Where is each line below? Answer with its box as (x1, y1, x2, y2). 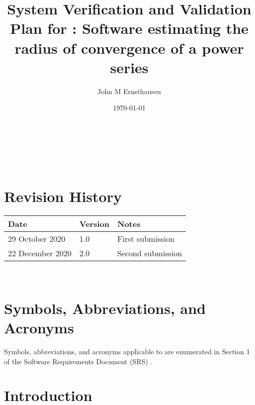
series (110, 57, 149, 77)
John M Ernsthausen (97, 86, 161, 96)
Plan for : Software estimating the (10, 18, 249, 38)
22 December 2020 (8, 247, 72, 259)
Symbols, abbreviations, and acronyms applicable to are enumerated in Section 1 (4, 346, 250, 357)
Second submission (117, 247, 182, 259)
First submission (117, 233, 174, 245)
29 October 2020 (8, 233, 66, 245)
